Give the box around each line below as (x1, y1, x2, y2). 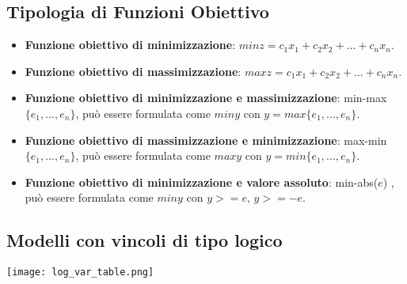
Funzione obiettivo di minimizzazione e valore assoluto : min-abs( (25, 173, 378, 190)
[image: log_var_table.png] (6, 267, 154, 278)
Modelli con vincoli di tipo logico (6, 228, 283, 252)
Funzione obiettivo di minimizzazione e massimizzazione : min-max (25, 89, 387, 106)
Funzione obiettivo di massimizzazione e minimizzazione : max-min (25, 131, 387, 148)
